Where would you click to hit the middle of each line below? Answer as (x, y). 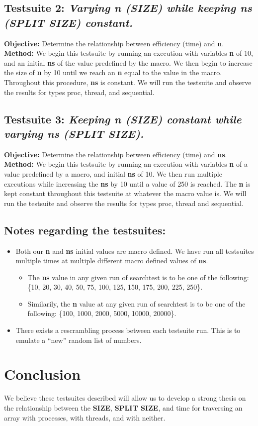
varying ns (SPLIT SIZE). (74, 133)
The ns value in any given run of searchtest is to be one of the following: (138, 277)
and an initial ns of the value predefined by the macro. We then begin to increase (128, 62)
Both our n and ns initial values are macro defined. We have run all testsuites (135, 251)
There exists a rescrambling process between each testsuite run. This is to (128, 330)
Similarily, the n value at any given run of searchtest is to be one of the (136, 303)
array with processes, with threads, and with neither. (85, 417)
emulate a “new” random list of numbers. (79, 340)
